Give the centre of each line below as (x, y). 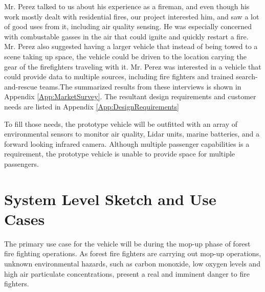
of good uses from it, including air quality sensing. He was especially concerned (128, 26)
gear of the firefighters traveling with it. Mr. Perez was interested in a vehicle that (133, 66)
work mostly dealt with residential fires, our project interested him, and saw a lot (132, 16)
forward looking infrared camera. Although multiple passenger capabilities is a (127, 143)
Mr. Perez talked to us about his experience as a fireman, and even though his (127, 6)
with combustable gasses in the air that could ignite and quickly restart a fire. (126, 36)
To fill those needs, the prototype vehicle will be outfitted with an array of (121, 123)
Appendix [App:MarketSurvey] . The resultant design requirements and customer (130, 96)
